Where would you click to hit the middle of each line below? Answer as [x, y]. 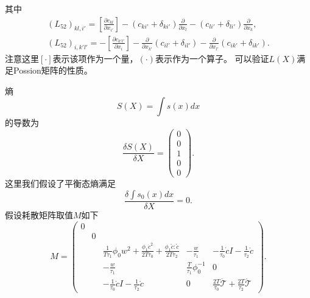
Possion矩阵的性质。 [53, 70]
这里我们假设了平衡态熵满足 [60, 183]
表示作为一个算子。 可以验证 [212, 58]
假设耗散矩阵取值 [39, 214]
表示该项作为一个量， [95, 58]
